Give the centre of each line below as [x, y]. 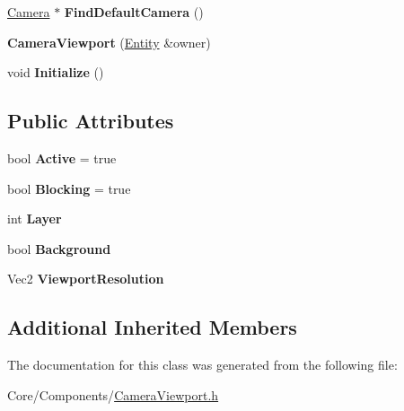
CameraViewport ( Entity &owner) [109, 42]
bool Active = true [62, 157]
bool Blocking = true [69, 188]
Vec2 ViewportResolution [86, 279]
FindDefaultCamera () [134, 12]
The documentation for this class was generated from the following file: [202, 365]
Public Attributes [91, 121]
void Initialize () [56, 72]
